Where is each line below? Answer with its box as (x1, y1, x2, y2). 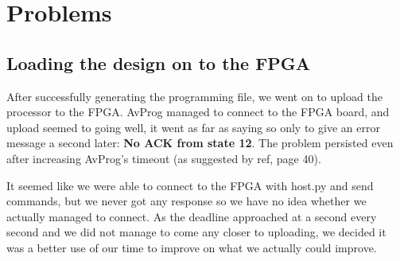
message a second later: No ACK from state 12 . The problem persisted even (6, 134, 394, 151)
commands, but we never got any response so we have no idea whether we (6, 193, 367, 209)
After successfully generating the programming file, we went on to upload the (6, 88, 383, 104)
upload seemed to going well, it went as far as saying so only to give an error (6, 119, 380, 135)
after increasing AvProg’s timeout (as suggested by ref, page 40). (6, 150, 321, 166)
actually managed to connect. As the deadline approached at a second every (6, 208, 377, 224)
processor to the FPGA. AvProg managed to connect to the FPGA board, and (6, 103, 390, 120)
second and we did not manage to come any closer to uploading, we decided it (6, 224, 386, 240)
